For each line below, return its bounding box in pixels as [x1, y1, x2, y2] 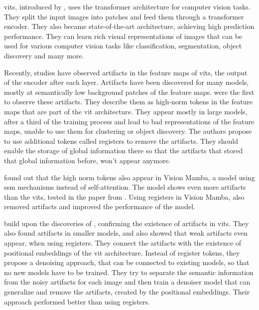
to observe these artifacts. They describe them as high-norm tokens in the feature [4, 96, 253, 107]
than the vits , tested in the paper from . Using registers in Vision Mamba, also [4, 191, 245, 202]
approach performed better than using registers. [4, 296, 150, 307]
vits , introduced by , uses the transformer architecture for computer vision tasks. [4, 1, 251, 11]
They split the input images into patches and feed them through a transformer [4, 11, 244, 21]
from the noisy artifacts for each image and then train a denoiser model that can [4, 277, 251, 287]
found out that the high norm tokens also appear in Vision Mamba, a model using [4, 172, 255, 182]
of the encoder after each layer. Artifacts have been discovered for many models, [4, 77, 249, 87]
